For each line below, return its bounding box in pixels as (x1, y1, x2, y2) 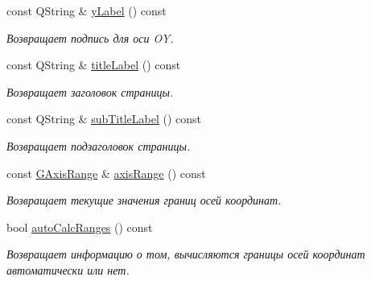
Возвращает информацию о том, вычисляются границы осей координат (6, 246, 365, 262)
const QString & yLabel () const (6, 2, 167, 19)
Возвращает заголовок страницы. (6, 83, 174, 100)
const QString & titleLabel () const (6, 56, 181, 73)
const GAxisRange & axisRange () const (6, 164, 206, 181)
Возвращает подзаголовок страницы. (6, 137, 191, 154)
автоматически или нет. (6, 261, 130, 278)
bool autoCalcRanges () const (6, 218, 153, 235)
